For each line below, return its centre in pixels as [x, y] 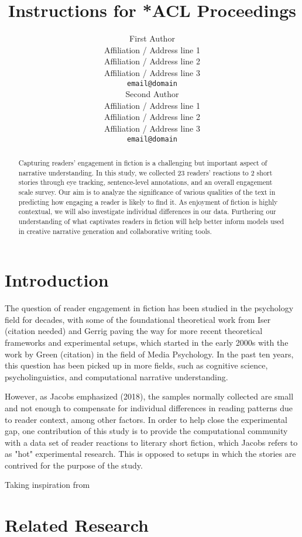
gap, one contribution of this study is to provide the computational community [146, 431]
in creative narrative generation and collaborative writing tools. [115, 231]
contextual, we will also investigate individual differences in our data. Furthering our [147, 211]
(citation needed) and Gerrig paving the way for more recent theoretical [134, 331]
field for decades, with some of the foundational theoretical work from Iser [138, 319]
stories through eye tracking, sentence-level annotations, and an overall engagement [145, 182]
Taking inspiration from [47, 485]
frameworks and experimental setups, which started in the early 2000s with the [147, 342]
